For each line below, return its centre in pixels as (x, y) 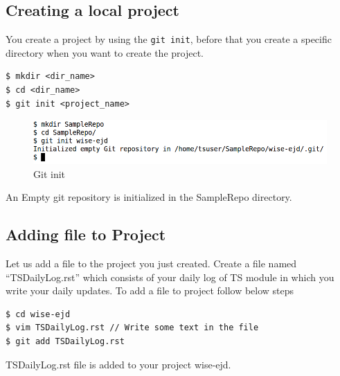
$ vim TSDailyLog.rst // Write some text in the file (132, 328)
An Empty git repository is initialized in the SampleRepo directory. (149, 197)
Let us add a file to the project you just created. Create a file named (151, 263)
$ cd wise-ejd (38, 314)
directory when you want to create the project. (105, 52)
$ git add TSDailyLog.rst (65, 342)
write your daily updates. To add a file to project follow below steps (150, 290)
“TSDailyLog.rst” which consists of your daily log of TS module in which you (170, 277)
